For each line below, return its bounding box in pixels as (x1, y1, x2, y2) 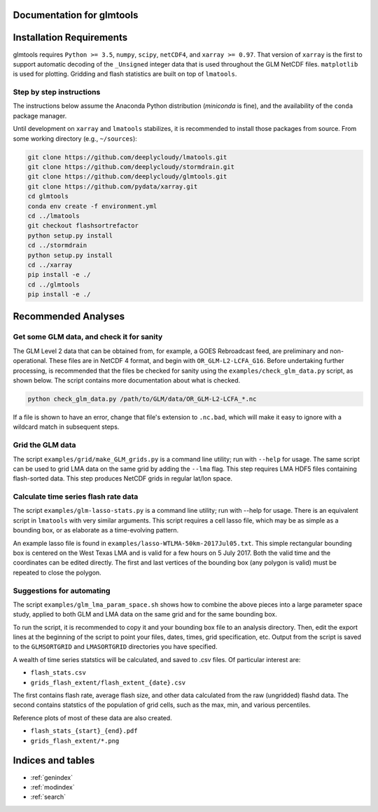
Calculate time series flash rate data (13, 492, 139, 502)
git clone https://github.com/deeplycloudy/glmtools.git (27, 172, 227, 181)
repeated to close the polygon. (13, 568, 101, 577)
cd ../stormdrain (27, 242, 87, 249)
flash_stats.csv (30, 669, 87, 677)
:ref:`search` (30, 792, 66, 801)
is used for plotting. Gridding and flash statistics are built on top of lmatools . (13, 70, 237, 78)
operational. (13, 357, 48, 365)
